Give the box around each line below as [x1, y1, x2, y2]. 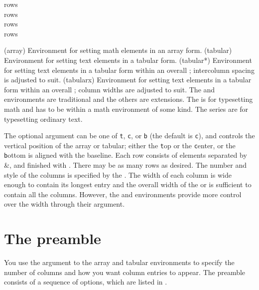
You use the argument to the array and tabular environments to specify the [4, 257, 235, 268]
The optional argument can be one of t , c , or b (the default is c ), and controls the [4, 130, 255, 141]
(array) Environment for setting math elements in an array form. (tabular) [4, 45, 232, 55]
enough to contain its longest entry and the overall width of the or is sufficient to [4, 179, 252, 190]
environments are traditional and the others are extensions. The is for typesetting [4, 94, 253, 104]
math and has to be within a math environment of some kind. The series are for [4, 103, 249, 114]
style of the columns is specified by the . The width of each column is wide [4, 169, 232, 180]
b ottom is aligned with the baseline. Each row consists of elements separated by [4, 150, 247, 160]
